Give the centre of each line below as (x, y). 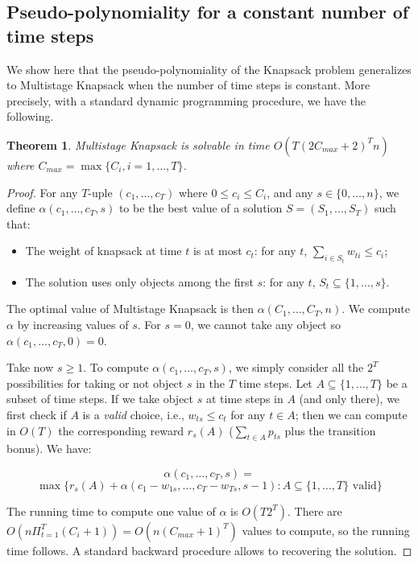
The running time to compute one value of (111, 510)
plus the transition (330, 430)
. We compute (376, 309)
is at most (217, 251)
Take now (30, 367)
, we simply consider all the (296, 367)
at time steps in (244, 399)
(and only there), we (350, 399)
